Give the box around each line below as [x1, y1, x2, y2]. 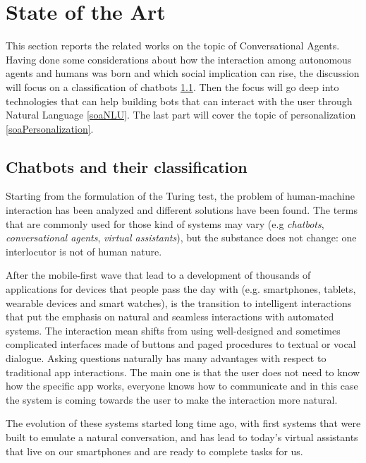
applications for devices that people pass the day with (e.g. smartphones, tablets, [6, 282, 356, 296]
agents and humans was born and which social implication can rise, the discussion [6, 66, 360, 80]
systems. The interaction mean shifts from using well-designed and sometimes [6, 323, 341, 337]
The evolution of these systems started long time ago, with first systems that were [6, 416, 361, 431]
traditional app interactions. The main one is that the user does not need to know [6, 364, 360, 379]
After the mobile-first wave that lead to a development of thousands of [6, 267, 311, 282]
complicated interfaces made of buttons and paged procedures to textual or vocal [6, 337, 356, 351]
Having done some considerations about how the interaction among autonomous [6, 52, 352, 66]
